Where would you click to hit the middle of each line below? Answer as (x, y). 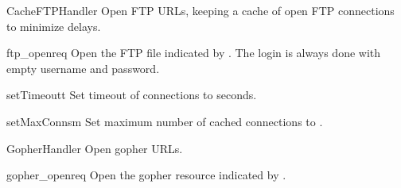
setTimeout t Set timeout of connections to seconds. (132, 95)
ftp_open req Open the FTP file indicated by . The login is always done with (194, 53)
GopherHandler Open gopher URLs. (95, 148)
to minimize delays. (54, 26)
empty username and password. (83, 68)
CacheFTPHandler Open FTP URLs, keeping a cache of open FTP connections (200, 10)
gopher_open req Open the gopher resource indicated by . (146, 175)
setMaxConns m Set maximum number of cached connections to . (165, 121)
